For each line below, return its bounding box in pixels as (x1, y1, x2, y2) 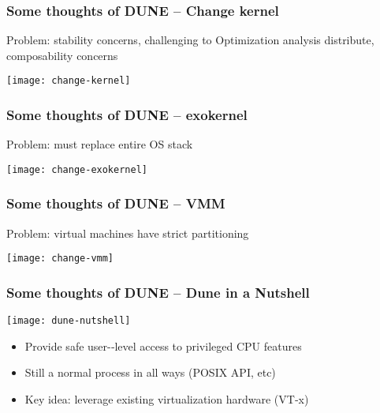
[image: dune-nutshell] (6, 315, 131, 327)
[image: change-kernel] (6, 75, 131, 87)
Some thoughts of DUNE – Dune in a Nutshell (6, 282, 310, 302)
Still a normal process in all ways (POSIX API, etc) (24, 364, 276, 381)
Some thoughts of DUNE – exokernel (6, 104, 248, 124)
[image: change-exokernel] (6, 163, 147, 175)
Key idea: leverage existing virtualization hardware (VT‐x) (24, 391, 309, 407)
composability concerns (6, 47, 118, 63)
